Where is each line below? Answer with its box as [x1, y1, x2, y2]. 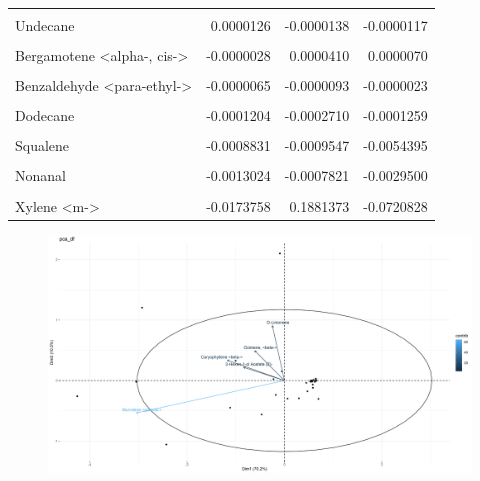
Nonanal [15, 165, 66, 186]
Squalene [15, 135, 70, 156]
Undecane [15, 15, 75, 35]
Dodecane [15, 105, 75, 126]
